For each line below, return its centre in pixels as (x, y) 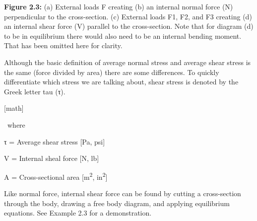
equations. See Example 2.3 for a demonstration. (78, 213)
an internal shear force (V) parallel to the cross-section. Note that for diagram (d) (129, 26)
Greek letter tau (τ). (35, 91)
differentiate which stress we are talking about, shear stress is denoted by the (121, 82)
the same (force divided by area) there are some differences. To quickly (112, 72)
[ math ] (14, 108)
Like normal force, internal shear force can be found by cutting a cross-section (123, 193)
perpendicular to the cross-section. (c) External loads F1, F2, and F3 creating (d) (128, 16)
